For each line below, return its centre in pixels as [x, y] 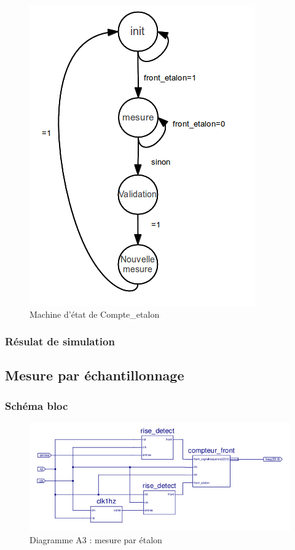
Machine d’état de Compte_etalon [95, 314]
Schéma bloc [37, 405]
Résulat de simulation [60, 341]
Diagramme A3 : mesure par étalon [96, 539]
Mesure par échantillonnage [95, 375]
